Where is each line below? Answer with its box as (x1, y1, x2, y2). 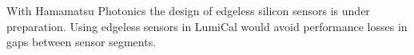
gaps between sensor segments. (6, 33, 157, 50)
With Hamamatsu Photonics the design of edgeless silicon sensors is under (6, 2, 370, 18)
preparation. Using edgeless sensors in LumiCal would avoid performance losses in (6, 18, 408, 34)
